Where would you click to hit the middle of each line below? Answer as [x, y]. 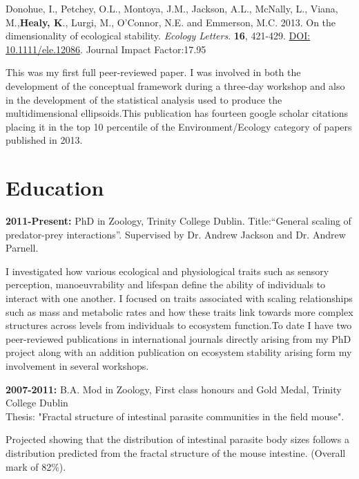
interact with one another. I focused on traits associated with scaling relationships [179, 298]
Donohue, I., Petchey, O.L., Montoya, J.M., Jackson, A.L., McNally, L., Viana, [172, 8]
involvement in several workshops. [77, 366]
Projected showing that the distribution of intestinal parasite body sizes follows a [177, 439]
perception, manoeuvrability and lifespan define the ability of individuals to [166, 284]
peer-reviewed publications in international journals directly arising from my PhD [178, 338]
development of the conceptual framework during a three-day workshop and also [175, 85]
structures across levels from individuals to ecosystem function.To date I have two [179, 325]
